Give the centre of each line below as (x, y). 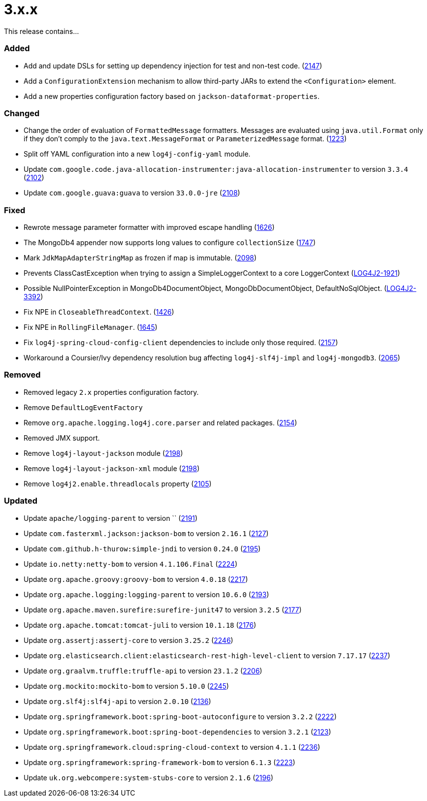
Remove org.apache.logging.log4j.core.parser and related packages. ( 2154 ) (160, 422)
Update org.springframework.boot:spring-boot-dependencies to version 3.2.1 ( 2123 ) (177, 732)
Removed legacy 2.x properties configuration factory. (111, 392)
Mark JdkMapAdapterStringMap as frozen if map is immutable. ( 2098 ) (140, 258)
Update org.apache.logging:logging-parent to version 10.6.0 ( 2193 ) (146, 594)
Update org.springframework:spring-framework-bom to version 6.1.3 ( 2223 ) (159, 762)
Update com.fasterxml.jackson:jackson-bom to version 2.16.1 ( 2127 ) (146, 533)
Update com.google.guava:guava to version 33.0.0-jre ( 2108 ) (132, 193)
